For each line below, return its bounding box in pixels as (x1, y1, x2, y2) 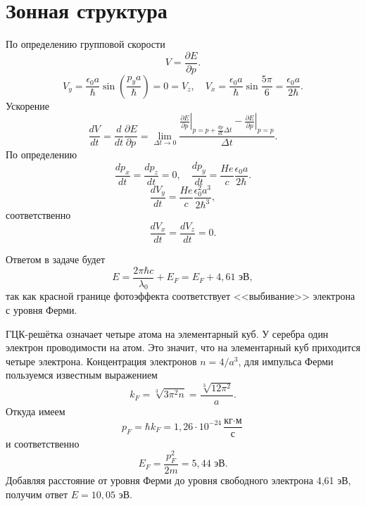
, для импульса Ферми (238, 353, 334, 368)
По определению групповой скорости (6, 37, 165, 51)
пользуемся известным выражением (6, 367, 158, 382)
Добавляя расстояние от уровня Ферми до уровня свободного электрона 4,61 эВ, (6, 473, 351, 488)
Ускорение (6, 98, 49, 113)
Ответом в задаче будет (6, 252, 106, 267)
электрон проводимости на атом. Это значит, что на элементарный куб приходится (6, 340, 360, 355)
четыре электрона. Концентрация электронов (6, 353, 197, 368)
